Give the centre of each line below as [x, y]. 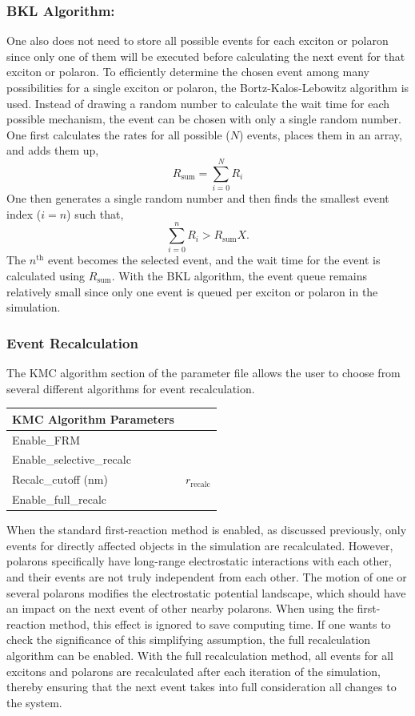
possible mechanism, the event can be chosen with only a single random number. [204, 119]
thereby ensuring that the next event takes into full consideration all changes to [202, 687]
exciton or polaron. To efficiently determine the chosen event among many [188, 72]
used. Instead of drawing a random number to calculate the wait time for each [198, 103]
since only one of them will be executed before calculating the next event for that [206, 56]
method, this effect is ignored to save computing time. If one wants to [220, 623]
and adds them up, [53, 150]
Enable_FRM [46, 439]
